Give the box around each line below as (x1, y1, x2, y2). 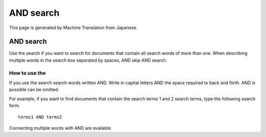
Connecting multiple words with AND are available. (9, 125, 112, 131)
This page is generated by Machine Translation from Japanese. (9, 25, 138, 31)
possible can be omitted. (9, 87, 59, 93)
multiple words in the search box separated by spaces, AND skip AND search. (9, 57, 167, 63)
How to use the (9, 69, 46, 76)
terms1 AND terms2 (18, 114, 63, 120)
